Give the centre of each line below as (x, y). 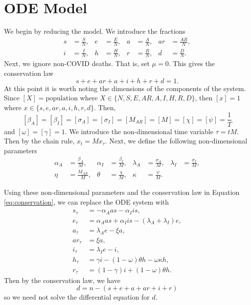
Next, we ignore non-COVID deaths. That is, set (77, 63)
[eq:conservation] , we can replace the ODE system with (87, 201)
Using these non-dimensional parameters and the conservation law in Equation (122, 192)
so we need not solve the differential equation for (77, 297)
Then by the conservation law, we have (62, 280)
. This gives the (192, 63)
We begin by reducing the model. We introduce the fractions (95, 31)
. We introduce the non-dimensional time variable (139, 131)
